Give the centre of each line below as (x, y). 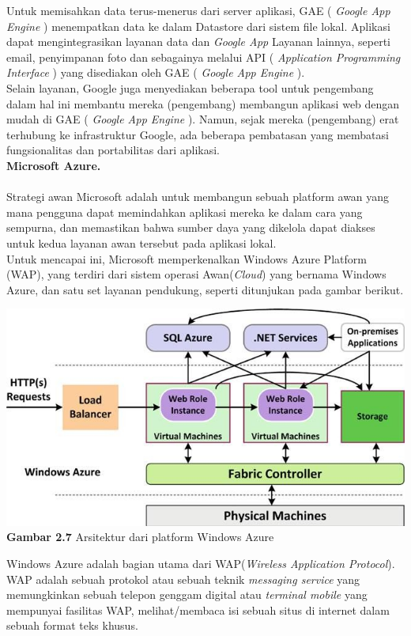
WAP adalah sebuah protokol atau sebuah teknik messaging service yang (183, 579)
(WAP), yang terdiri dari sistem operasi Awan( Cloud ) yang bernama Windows (196, 274)
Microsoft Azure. (54, 165)
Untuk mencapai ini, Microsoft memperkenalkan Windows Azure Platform (187, 258)
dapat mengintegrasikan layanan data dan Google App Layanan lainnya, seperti (198, 42)
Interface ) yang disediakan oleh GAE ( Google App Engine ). (156, 72)
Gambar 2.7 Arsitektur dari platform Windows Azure (140, 537)
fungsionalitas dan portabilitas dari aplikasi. (113, 150)
